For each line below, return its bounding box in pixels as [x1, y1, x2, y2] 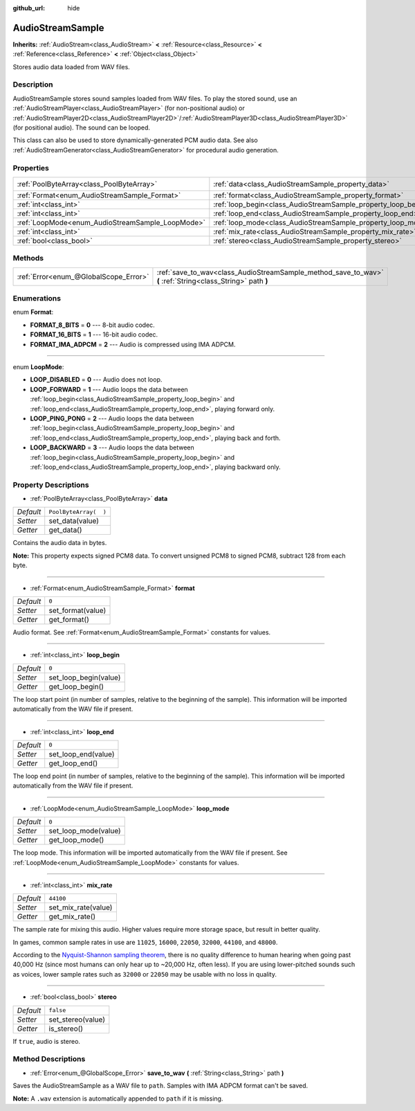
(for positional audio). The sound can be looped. [12, 123, 151, 132]
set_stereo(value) [48, 1015, 105, 1024]
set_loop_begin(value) [48, 673, 121, 682]
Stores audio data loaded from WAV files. [12, 62, 131, 71]
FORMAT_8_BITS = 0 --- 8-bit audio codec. [30, 321, 155, 329]
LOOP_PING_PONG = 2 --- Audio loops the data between [30, 414, 194, 423]
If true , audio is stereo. [12, 1037, 81, 1045]
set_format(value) [48, 605, 107, 615]
